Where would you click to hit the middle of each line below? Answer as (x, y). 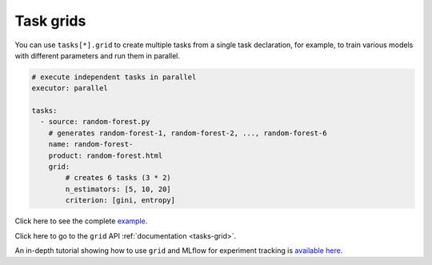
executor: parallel (70, 88)
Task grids (50, 21)
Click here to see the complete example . (81, 221)
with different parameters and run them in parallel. (97, 55)
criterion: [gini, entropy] (120, 201)
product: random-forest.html (106, 155)
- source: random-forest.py (95, 122)
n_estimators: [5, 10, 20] (118, 189)
